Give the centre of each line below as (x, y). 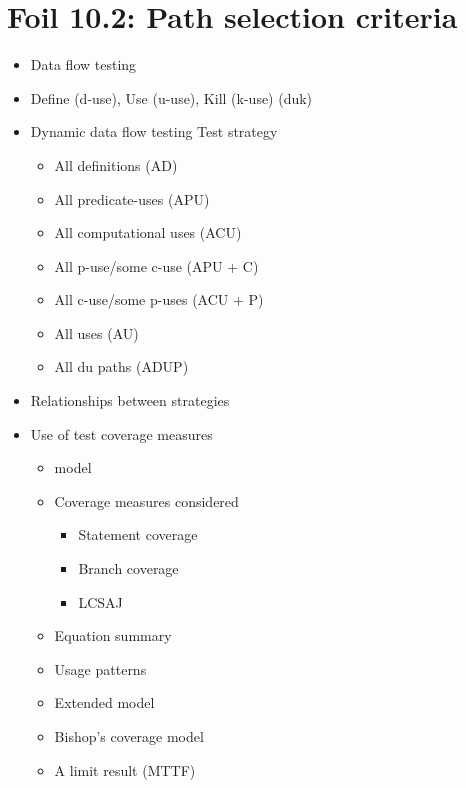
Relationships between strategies (130, 400)
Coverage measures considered (146, 500)
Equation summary (113, 635)
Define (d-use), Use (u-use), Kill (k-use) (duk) (171, 97)
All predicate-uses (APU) (132, 198)
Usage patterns (100, 668)
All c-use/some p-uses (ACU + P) (159, 299)
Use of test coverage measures (121, 433)
